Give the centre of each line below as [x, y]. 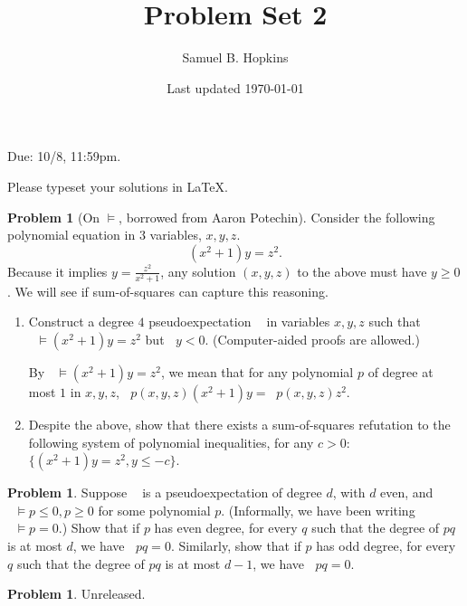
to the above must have [362, 271]
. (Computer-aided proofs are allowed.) [312, 340]
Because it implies [57, 271]
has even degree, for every [226, 528]
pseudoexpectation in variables [239, 322]
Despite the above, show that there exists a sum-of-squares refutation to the [239, 425]
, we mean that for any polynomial [257, 372]
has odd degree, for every [386, 545]
